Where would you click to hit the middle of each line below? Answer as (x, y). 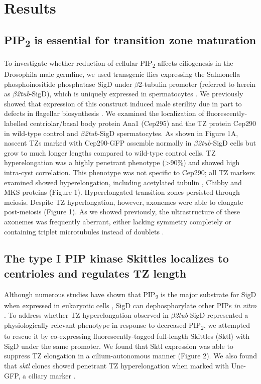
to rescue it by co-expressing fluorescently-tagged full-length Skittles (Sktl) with (127, 336)
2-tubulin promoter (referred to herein (197, 84)
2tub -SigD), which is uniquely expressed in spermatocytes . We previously (130, 94)
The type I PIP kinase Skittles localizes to (116, 258)
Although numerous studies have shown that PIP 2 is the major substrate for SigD (130, 295)
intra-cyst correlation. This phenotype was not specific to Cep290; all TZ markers (129, 172)
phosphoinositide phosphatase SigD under (68, 84)
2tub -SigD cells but (227, 143)
